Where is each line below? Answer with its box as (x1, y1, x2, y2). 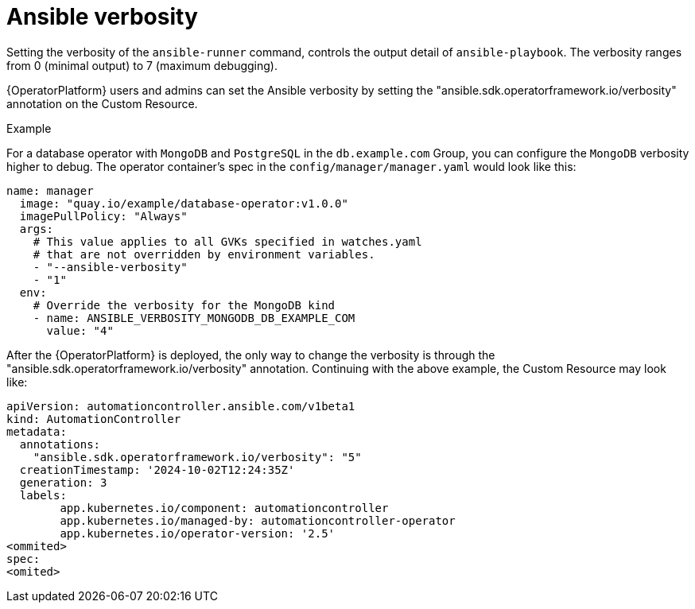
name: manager (6, 184, 94, 197)
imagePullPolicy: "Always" (19, 209, 188, 223)
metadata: (6, 425, 67, 438)
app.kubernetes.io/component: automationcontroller (60, 501, 389, 514)
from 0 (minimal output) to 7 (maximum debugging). (6, 58, 278, 72)
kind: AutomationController (6, 412, 181, 425)
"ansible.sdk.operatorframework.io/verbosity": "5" (33, 450, 362, 464)
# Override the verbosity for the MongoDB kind (33, 298, 336, 312)
